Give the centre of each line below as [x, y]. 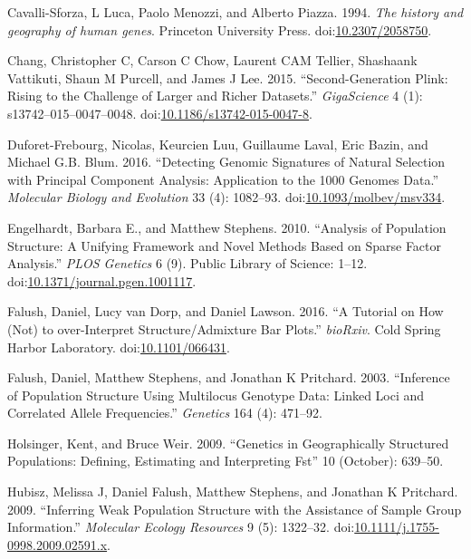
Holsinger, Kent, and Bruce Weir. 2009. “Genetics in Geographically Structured [228, 443]
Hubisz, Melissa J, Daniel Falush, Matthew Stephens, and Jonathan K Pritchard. [233, 492]
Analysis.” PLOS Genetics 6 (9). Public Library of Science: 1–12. [187, 263]
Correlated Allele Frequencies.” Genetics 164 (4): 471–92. [165, 413]
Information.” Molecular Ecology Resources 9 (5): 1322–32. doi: [181, 527]
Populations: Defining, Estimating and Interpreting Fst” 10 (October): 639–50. [226, 461]
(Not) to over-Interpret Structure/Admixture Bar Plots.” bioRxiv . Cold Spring [224, 328]
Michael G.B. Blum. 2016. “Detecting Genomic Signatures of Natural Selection [226, 162]
